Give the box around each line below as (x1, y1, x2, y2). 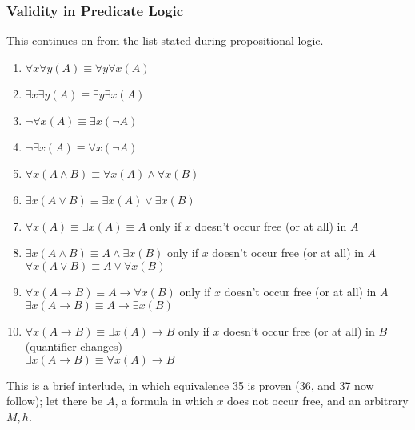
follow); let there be (6, 392, 103, 409)
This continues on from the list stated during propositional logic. (6, 32, 324, 49)
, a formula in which (114, 392, 213, 409)
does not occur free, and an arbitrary (227, 392, 409, 409)
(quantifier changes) (25, 338, 122, 355)
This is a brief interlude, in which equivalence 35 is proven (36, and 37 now (6, 376, 374, 393)
